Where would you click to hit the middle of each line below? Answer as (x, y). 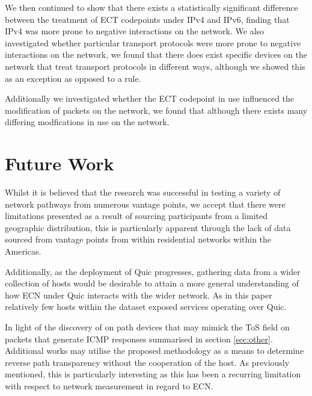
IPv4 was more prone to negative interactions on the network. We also (135, 31)
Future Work (60, 163)
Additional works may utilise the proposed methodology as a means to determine (154, 351)
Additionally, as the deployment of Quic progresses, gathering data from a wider (153, 271)
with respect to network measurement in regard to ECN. (109, 385)
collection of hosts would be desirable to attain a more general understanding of (152, 283)
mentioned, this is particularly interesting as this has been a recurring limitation (153, 374)
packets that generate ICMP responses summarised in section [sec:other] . (139, 339)
